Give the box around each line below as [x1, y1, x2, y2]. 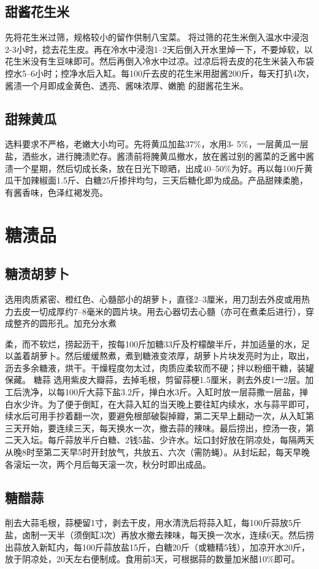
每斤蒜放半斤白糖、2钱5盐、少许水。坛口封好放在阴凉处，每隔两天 [47, 433, 314, 446]
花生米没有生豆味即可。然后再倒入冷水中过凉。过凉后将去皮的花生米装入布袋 [5, 55, 314, 68]
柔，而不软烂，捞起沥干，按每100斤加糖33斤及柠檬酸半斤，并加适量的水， [5, 337, 301, 350]
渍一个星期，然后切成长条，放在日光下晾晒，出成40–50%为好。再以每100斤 [5, 161, 304, 174]
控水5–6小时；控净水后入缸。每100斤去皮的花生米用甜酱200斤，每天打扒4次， [5, 66, 314, 79]
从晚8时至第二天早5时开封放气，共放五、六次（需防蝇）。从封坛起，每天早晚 [5, 446, 310, 459]
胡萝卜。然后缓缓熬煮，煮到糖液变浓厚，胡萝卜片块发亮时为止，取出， [30, 349, 314, 362]
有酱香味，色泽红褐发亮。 [5, 185, 108, 198]
